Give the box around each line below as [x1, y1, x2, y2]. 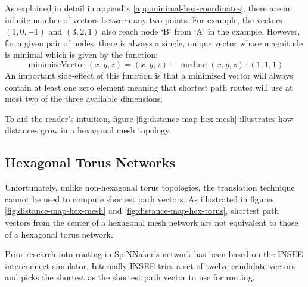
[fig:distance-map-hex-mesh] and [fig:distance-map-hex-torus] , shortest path [5, 204, 279, 217]
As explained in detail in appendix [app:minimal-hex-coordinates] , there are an [5, 2, 293, 14]
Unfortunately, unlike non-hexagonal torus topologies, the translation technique [5, 181, 295, 194]
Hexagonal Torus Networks [5, 153, 176, 171]
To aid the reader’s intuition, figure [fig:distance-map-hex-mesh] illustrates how [5, 112, 293, 124]
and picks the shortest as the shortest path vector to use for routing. [5, 271, 255, 283]
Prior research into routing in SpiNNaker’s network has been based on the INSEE [5, 248, 303, 260]
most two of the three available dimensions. [5, 92, 163, 105]
